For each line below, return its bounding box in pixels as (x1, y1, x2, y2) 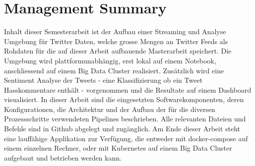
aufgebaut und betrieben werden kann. (4, 152, 122, 163)
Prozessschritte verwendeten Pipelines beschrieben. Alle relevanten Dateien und (4, 113, 246, 124)
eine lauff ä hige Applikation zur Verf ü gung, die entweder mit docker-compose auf (4, 133, 248, 143)
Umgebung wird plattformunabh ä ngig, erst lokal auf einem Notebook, (4, 55, 216, 65)
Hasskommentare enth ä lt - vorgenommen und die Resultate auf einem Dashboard (4, 84, 252, 95)
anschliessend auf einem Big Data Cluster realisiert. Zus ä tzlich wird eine (4, 65, 224, 75)
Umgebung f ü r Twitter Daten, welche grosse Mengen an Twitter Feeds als (4, 36, 228, 46)
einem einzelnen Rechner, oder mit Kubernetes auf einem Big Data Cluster (4, 143, 232, 153)
